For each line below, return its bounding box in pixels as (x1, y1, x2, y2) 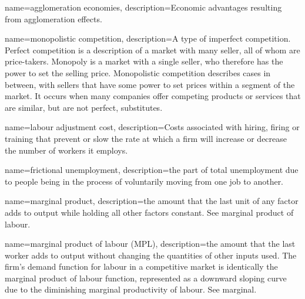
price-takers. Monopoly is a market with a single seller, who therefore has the (5, 55, 283, 67)
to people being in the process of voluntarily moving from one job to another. (5, 175, 284, 187)
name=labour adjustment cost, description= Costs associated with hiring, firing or (5, 121, 300, 133)
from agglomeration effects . (5, 12, 102, 25)
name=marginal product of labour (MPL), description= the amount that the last (5, 237, 296, 250)
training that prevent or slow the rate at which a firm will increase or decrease (5, 132, 287, 144)
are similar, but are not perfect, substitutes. (5, 101, 163, 113)
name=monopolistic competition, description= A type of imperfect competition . (5, 32, 291, 45)
